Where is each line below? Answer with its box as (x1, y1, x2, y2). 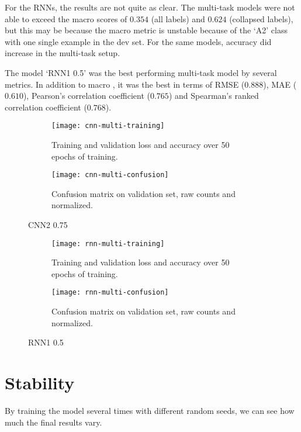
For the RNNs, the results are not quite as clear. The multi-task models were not (5, 1, 295, 13)
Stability (5, 371, 75, 395)
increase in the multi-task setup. (5, 47, 120, 59)
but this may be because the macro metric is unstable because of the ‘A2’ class (5, 24, 288, 36)
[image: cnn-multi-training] (51, 122, 165, 130)
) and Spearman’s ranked (168, 89, 259, 102)
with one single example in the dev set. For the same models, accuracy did (5, 35, 272, 47)
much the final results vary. (5, 416, 102, 428)
